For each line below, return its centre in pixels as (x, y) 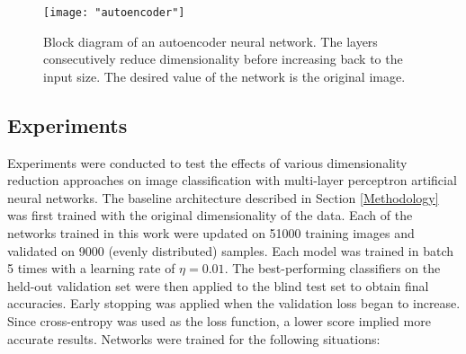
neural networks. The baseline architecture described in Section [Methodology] (223, 197)
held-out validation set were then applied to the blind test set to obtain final (218, 285)
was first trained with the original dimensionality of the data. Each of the (210, 215)
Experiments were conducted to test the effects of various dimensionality (207, 162)
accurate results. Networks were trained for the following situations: (194, 338)
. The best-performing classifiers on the (332, 268)
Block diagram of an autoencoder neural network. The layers (211, 41)
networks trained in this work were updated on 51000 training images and (211, 233)
